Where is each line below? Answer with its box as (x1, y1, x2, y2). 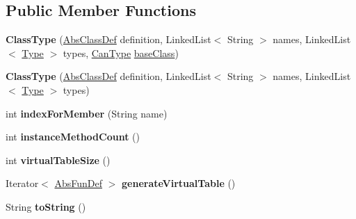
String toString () (6, 199, 86, 213)
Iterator (6, 176, 39, 190)
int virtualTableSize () (6, 152, 111, 167)
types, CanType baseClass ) (63, 45, 179, 60)
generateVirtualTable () (122, 176, 236, 190)
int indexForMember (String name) (6, 106, 168, 120)
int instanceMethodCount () (6, 129, 140, 144)
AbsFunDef (54, 176, 103, 190)
